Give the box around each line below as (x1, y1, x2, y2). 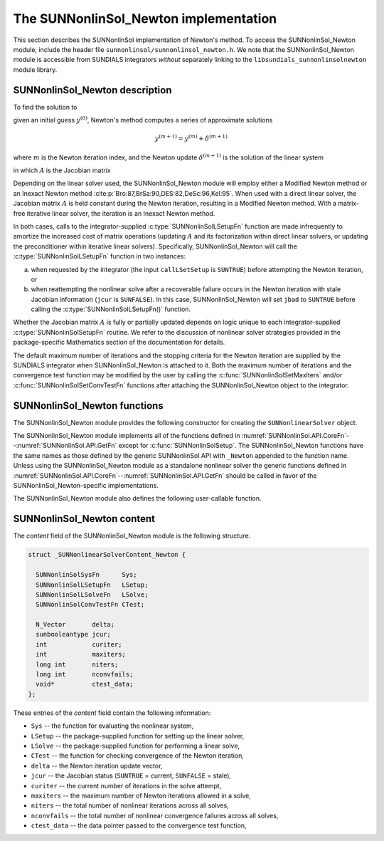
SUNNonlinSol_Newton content (13, 513, 156, 525)
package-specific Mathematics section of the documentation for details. (13, 338, 225, 347)
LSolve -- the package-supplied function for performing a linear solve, (31, 741, 240, 750)
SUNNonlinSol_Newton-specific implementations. (13, 481, 159, 490)
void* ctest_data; (36, 680, 134, 689)
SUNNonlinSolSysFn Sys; (36, 570, 138, 579)
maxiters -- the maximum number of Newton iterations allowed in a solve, (31, 791, 252, 800)
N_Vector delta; (36, 620, 115, 629)
